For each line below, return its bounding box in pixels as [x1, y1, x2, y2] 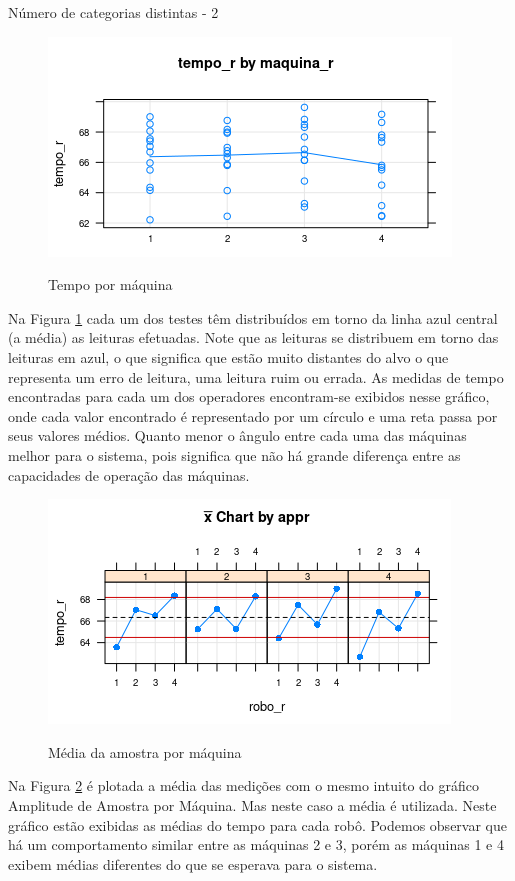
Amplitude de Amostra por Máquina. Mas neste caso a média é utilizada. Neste [8, 794, 497, 815]
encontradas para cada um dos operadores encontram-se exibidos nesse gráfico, [8, 386, 490, 407]
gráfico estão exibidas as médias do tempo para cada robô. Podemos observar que [8, 814, 507, 835]
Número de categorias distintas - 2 [8, 2, 219, 22]
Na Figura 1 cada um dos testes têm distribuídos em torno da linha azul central [8, 307, 498, 328]
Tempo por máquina [48, 274, 173, 295]
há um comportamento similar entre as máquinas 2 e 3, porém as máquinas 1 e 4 [8, 834, 504, 855]
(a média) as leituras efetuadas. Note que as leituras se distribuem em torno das [8, 327, 499, 348]
